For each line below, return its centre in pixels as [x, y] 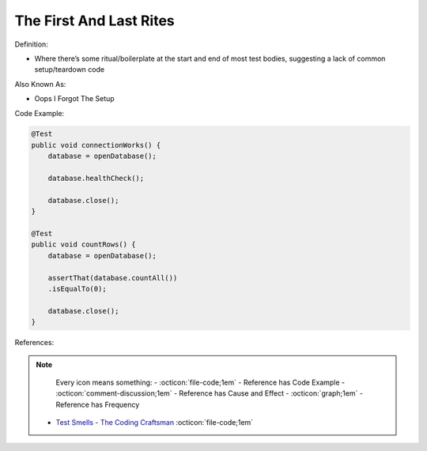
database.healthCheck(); [96, 179]
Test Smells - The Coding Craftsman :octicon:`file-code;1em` [155, 423]
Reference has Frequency [98, 404]
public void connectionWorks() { [96, 145]
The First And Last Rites [95, 21]
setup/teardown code [70, 70]
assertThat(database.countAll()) [113, 278]
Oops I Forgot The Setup [74, 99]
